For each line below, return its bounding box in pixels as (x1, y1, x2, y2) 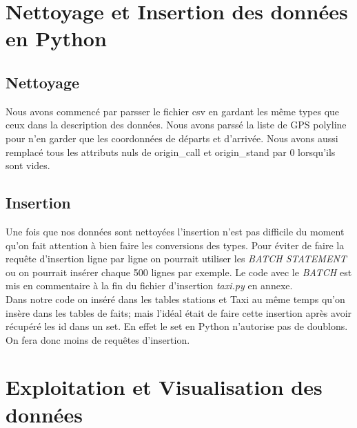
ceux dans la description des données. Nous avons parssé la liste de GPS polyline (6, 117, 347, 132)
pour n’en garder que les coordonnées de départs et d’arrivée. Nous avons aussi (6, 130, 338, 145)
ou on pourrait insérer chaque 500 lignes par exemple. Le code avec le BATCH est (6, 264, 352, 279)
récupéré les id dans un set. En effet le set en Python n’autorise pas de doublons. (6, 319, 348, 333)
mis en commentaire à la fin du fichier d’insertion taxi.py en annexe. (6, 278, 293, 293)
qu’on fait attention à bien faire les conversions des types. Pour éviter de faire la (6, 237, 345, 252)
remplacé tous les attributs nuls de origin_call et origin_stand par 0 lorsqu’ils (6, 144, 336, 159)
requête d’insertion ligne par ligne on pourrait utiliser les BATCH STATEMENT (6, 251, 347, 266)
